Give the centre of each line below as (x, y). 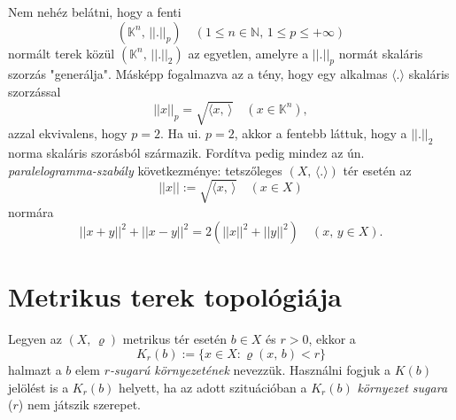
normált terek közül (62, 53)
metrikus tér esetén (175, 339)
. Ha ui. (181, 133)
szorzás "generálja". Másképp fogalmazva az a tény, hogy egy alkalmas (198, 74)
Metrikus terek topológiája (175, 296)
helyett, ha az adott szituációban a (213, 387)
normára (31, 211)
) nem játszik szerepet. (80, 404)
